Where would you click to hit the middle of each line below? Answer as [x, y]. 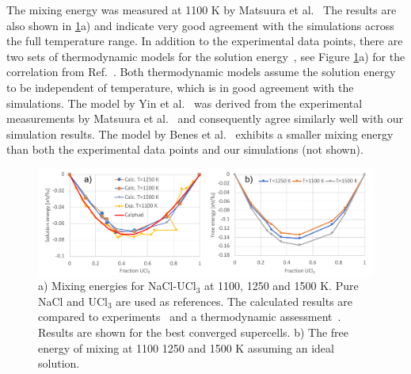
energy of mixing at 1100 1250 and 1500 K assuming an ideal [186, 347]
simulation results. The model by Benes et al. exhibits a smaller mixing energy [200, 134]
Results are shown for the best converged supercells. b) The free [194, 332]
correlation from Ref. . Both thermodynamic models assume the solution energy [201, 72]
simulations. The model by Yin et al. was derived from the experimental [185, 103]
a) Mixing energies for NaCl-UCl [117, 286]
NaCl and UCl [73, 301]
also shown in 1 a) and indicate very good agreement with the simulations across [200, 25]
